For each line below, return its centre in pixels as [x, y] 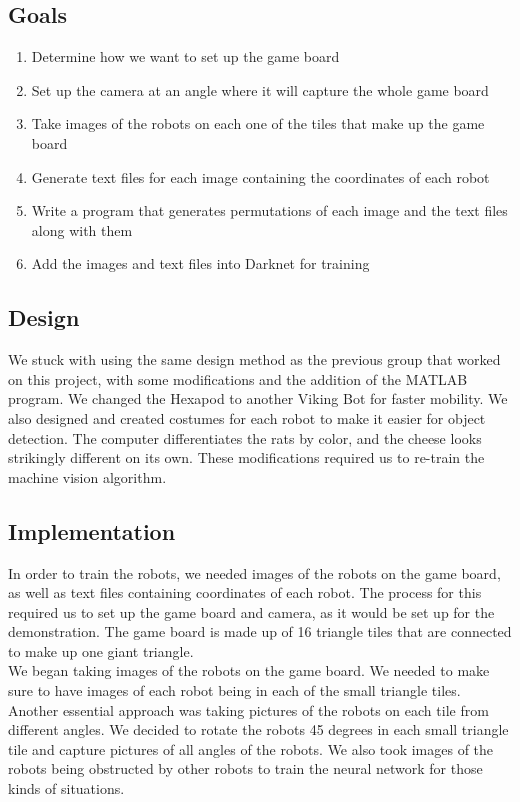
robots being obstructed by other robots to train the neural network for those [245, 768]
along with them [82, 229]
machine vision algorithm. [87, 476]
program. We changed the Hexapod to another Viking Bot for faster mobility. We [258, 398]
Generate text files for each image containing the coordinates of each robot [260, 176]
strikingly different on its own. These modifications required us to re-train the [246, 457]
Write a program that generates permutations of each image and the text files [269, 210]
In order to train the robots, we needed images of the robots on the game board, [254, 572]
